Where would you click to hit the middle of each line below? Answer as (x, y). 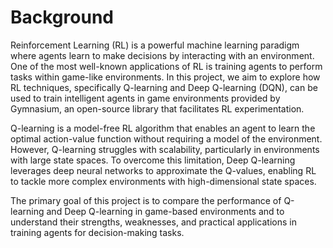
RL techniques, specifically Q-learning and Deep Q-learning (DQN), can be (164, 87)
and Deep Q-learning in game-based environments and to (165, 211)
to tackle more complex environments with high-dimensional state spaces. (163, 181)
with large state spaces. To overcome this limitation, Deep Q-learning (153, 160)
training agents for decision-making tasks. (97, 232)
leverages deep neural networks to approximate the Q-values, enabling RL (163, 170)
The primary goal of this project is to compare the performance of (146, 200)
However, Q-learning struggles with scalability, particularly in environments (165, 149)
